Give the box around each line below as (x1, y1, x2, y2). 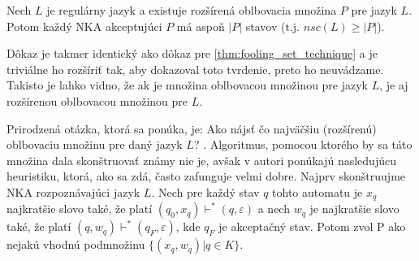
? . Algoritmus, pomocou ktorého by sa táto (193, 136, 413, 153)
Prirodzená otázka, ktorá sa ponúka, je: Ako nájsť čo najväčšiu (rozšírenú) (6, 120, 377, 137)
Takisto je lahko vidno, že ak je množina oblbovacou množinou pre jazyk (6, 76, 369, 94)
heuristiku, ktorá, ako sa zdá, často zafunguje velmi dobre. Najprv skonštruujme (6, 167, 406, 185)
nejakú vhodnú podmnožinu (6, 236, 145, 253)
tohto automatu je (272, 183, 363, 200)
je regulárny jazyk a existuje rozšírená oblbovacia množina (46, 2, 337, 18)
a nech (257, 200, 290, 217)
